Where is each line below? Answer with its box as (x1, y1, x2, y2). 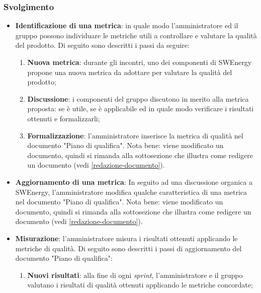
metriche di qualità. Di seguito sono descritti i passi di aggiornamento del (15, 243, 242, 253)
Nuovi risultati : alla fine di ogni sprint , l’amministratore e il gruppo (27, 269, 243, 280)
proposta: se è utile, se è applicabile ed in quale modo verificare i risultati (27, 103, 254, 114)
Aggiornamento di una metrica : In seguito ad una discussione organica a (15, 176, 253, 187)
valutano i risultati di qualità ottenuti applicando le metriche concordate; (27, 279, 253, 290)
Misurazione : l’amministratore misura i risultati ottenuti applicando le (15, 233, 238, 243)
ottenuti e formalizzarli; (27, 113, 100, 123)
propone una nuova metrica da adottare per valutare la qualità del (27, 66, 232, 77)
